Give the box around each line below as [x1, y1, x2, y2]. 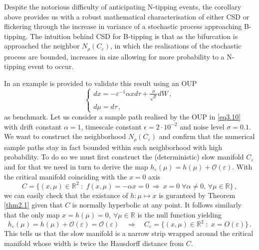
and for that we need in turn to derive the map [4, 161, 148, 172]
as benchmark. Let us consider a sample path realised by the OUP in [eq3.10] [4, 111, 241, 122]
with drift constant [4, 121, 62, 131]
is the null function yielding [137, 209, 222, 219]
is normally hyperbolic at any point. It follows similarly [72, 199, 242, 210]
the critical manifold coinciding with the [4, 171, 127, 181]
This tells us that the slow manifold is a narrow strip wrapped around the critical [4, 228, 254, 238]
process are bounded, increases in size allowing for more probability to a [4, 51, 225, 61]
